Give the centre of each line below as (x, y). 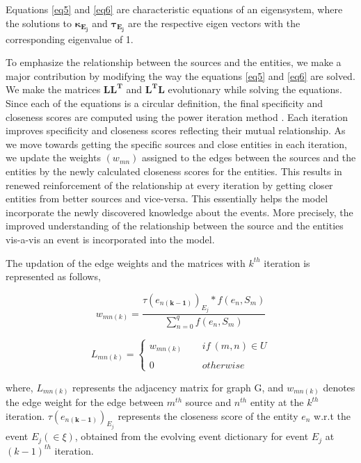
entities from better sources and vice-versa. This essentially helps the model (167, 198)
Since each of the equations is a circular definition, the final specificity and (165, 103)
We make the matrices (53, 89)
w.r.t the (332, 415)
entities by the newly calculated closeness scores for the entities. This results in (174, 171)
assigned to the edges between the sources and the (249, 157)
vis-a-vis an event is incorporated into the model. (110, 239)
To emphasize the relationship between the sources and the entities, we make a (174, 62)
